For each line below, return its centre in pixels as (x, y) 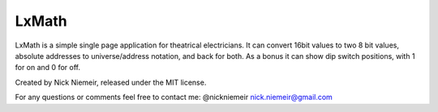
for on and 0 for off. (48, 68)
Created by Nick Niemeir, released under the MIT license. (111, 82)
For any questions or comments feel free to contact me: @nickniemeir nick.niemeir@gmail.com (174, 97)
